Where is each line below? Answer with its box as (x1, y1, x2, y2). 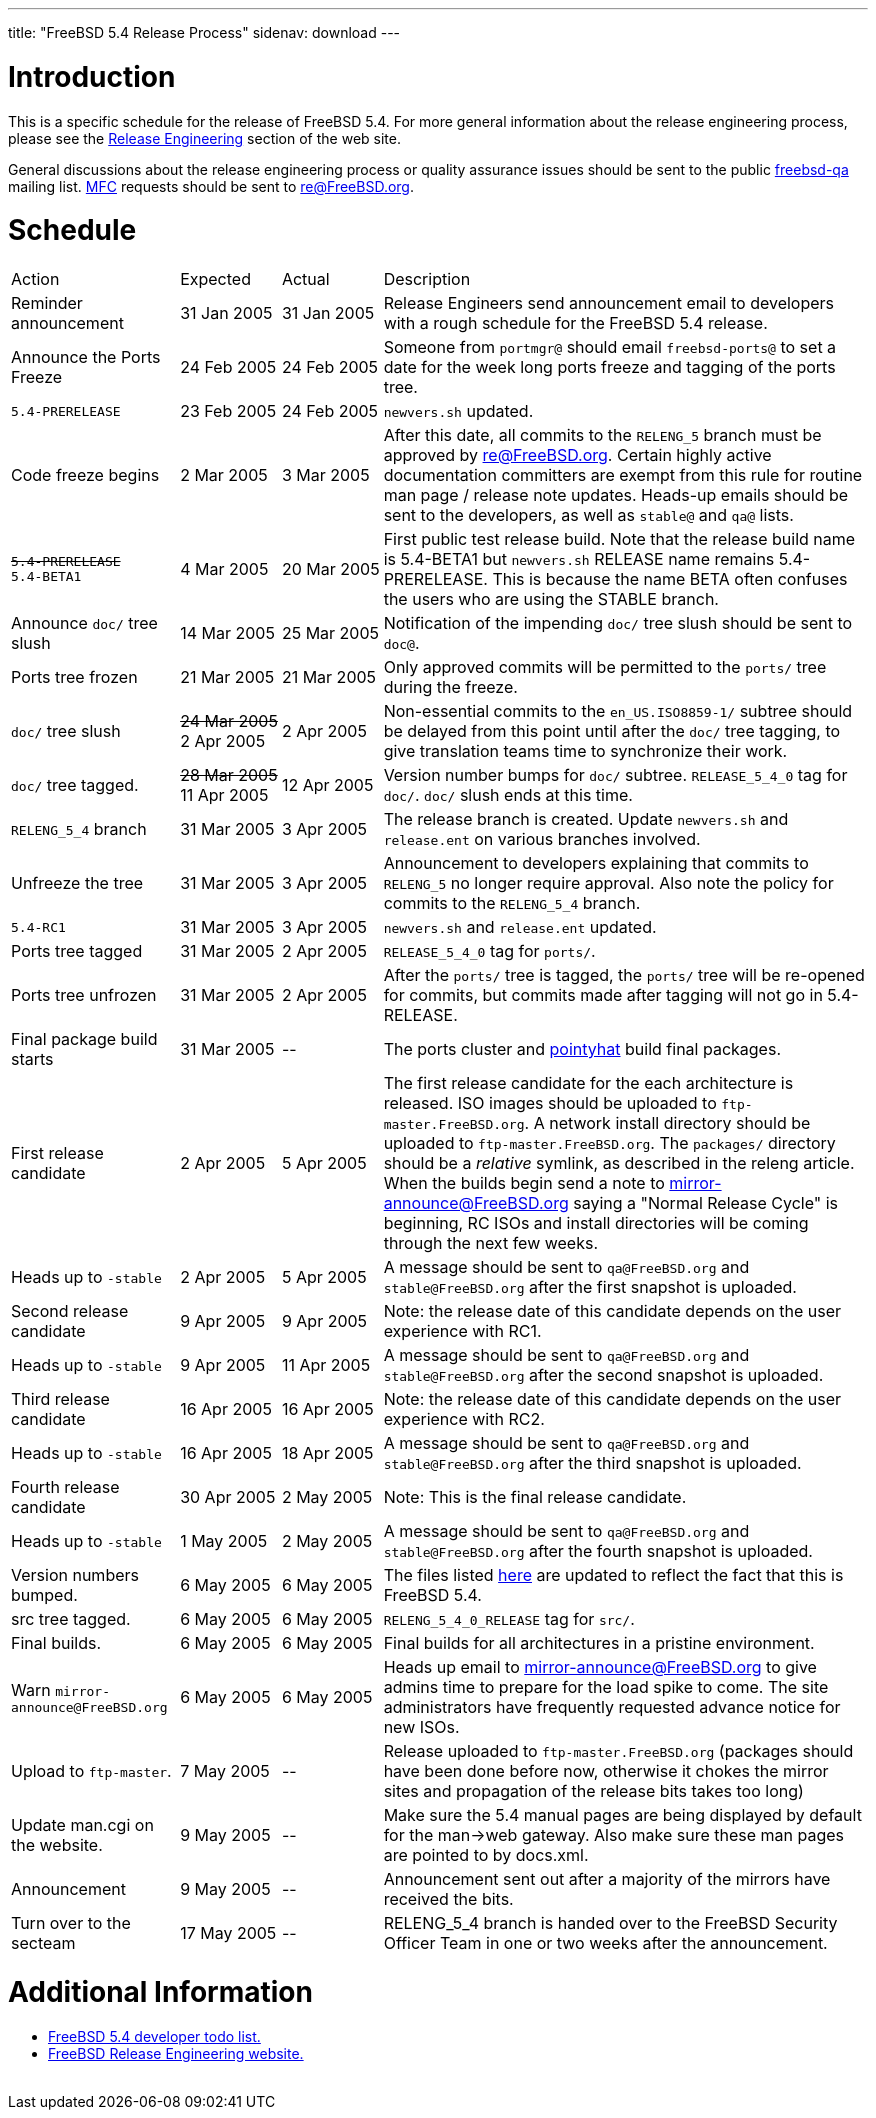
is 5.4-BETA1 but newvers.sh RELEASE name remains (383, 549, 775, 569)
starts (11, 1049, 54, 1069)
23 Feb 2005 (180, 401, 277, 421)
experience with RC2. (383, 1409, 545, 1429)
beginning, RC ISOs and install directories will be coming (383, 1213, 809, 1233)
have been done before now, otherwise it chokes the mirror (383, 1761, 829, 1781)
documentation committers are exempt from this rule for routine (383, 465, 863, 485)
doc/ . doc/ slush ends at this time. (383, 785, 633, 805)
